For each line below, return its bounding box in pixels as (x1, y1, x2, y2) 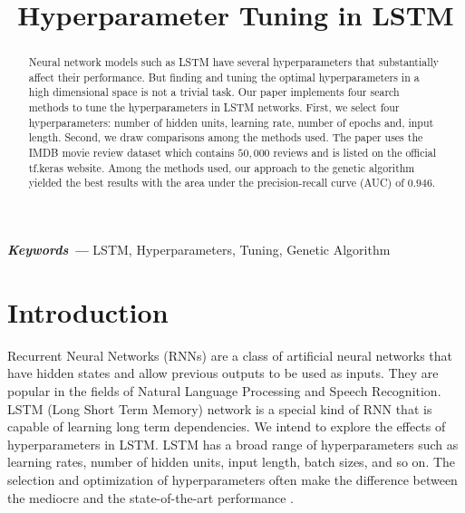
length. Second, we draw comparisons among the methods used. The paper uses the (28, 130, 423, 145)
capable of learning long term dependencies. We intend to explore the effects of (7, 417, 446, 436)
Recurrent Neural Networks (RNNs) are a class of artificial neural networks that (7, 345, 453, 364)
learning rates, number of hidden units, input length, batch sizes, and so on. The (7, 452, 456, 471)
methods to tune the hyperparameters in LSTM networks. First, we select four (28, 100, 400, 115)
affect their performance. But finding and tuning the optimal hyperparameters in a (28, 69, 420, 84)
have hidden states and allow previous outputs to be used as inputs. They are (7, 363, 439, 382)
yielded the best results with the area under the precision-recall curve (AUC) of (28, 175, 404, 190)
